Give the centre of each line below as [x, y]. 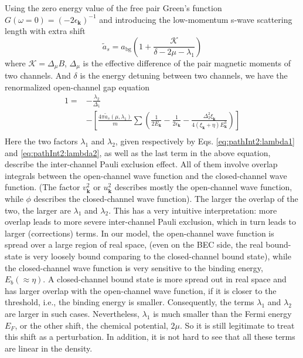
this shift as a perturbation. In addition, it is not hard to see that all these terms [150, 337]
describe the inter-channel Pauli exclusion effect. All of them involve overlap [141, 164]
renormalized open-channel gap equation [77, 87]
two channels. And [38, 75]
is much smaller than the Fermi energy [222, 313]
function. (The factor [42, 187]
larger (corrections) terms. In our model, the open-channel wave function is [139, 233]
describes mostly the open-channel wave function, [203, 187]
